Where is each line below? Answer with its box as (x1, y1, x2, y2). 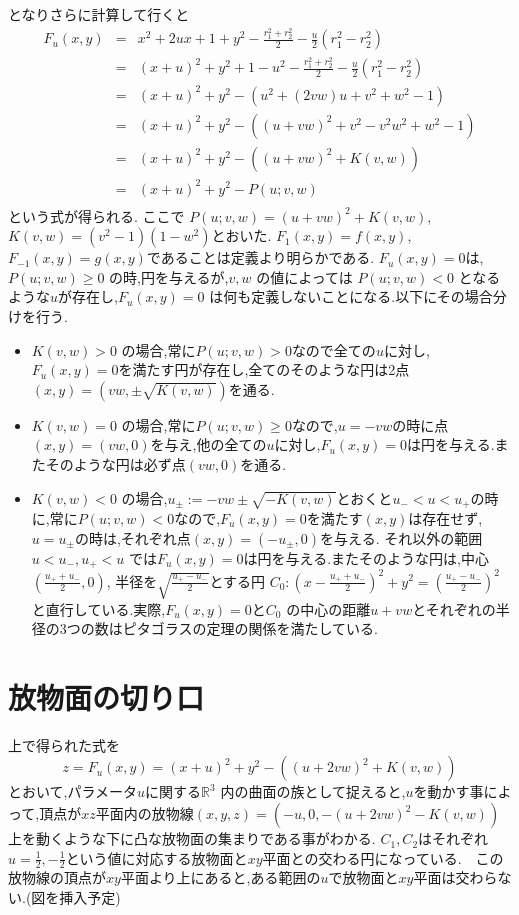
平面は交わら (413, 867, 498, 888)
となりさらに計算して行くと (8, 4, 190, 24)
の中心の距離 (286, 598, 371, 619)
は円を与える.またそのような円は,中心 (243, 547, 489, 568)
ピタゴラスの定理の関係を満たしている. (122, 618, 378, 639)
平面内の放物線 (95, 803, 194, 824)
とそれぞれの (412, 598, 496, 619)
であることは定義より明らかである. (146, 247, 375, 268)
